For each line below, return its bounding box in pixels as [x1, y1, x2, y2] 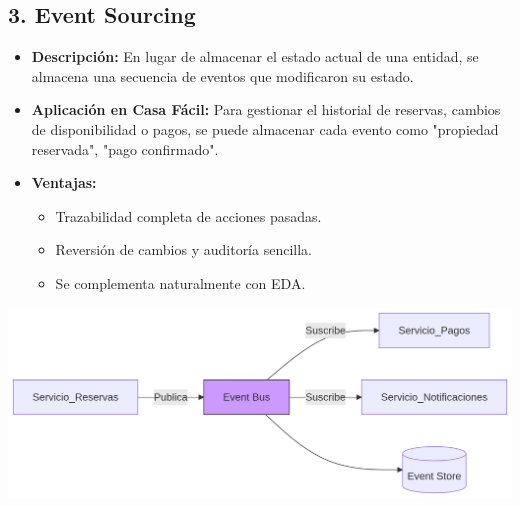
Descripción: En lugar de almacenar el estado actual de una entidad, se [31, 46, 479, 67]
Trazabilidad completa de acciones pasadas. [55, 205, 322, 226]
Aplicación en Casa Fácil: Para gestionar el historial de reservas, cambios [31, 99, 501, 120]
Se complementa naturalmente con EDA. [55, 272, 306, 293]
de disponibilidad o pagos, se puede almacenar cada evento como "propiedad [31, 118, 499, 139]
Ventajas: [31, 172, 97, 193]
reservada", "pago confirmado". [31, 138, 219, 159]
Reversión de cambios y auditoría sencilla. [55, 239, 312, 260]
